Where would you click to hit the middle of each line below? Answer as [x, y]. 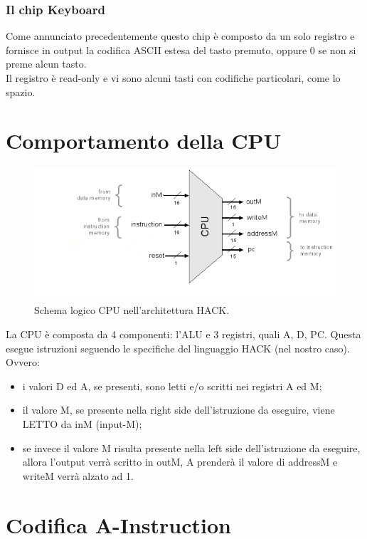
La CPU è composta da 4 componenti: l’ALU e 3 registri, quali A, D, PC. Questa [183, 334]
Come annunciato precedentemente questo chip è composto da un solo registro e [180, 36]
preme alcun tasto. [46, 64]
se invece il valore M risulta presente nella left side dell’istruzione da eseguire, [191, 448]
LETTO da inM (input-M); [82, 423]
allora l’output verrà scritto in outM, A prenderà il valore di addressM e [180, 462]
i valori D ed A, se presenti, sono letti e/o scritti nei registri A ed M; [172, 386]
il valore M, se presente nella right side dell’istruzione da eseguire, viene [179, 410]
